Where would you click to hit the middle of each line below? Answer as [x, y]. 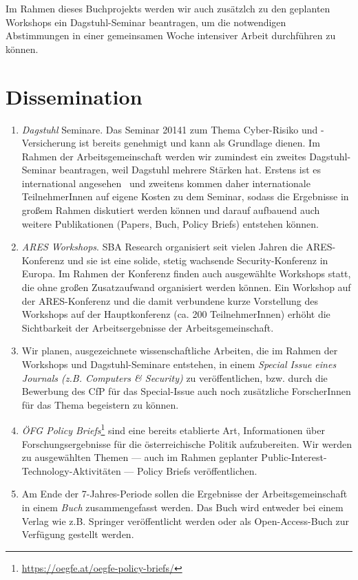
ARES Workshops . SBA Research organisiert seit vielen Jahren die [162, 247]
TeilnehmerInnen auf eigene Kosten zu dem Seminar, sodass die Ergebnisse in [185, 196]
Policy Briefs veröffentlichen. [197, 470]
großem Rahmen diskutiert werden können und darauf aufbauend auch [171, 210]
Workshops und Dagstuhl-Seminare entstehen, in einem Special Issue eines [179, 364]
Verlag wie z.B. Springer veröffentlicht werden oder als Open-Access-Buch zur [186, 520]
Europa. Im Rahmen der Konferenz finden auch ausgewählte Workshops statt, [186, 273]
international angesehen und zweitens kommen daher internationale [166, 183]
